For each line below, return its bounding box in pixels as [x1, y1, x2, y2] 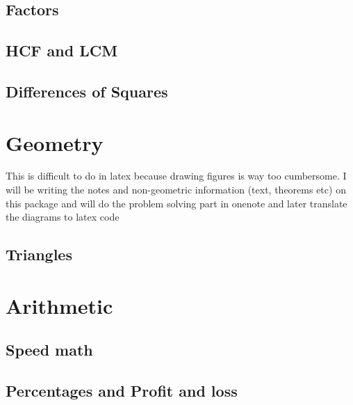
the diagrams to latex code [6, 209, 120, 224]
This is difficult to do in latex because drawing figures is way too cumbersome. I [6, 168, 347, 183]
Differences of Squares [6, 80, 168, 102]
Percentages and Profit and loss [6, 380, 238, 402]
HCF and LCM [6, 40, 118, 61]
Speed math [6, 339, 93, 360]
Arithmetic [6, 291, 113, 319]
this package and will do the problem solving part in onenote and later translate [6, 196, 347, 210]
